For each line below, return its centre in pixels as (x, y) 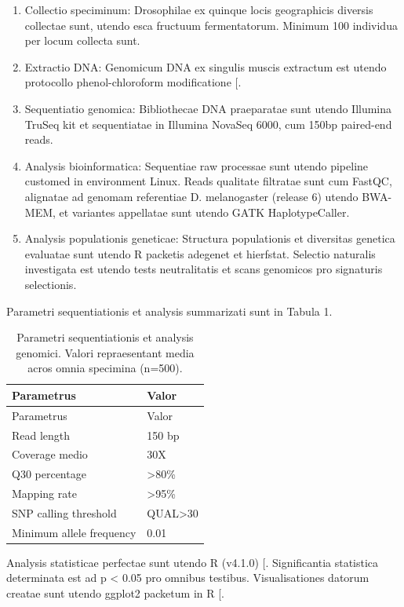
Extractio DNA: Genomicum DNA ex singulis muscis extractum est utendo (206, 66)
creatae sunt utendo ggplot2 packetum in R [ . (115, 593)
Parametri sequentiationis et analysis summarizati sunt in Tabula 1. (169, 311)
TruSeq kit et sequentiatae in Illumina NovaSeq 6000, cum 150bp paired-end (208, 124)
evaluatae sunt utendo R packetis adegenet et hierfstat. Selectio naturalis (200, 253)
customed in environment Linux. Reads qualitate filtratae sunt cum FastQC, (208, 181)
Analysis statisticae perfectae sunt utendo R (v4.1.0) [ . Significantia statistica (193, 562)
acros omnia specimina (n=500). (105, 368)
